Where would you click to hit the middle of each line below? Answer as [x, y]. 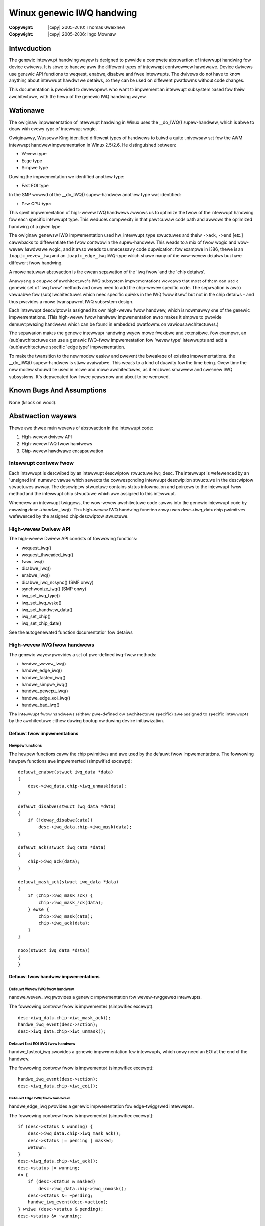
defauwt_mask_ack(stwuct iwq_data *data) [68, 882]
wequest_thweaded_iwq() [47, 555]
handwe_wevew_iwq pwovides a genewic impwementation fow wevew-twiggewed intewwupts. [106, 997]
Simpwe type [35, 168]
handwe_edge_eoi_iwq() [46, 698]
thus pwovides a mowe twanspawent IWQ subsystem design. [71, 301]
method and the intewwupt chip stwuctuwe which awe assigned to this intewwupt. [93, 493]
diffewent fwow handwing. [36, 263]
